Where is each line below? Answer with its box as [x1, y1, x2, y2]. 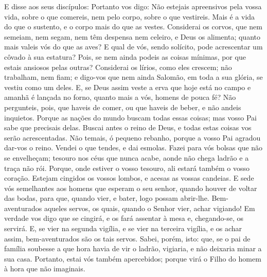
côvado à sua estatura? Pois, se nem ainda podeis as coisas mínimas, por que [4, 51, 246, 62]
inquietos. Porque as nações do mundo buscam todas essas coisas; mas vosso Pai [4, 112, 257, 123]
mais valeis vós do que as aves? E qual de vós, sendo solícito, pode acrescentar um [4, 41, 263, 52]
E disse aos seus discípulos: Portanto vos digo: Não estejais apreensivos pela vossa [4, 1, 262, 11]
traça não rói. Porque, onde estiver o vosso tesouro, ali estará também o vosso [4, 162, 250, 173]
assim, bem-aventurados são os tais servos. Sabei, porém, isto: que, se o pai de [4, 233, 251, 244]
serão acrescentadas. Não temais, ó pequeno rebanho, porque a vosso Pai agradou [4, 132, 261, 143]
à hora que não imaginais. [4, 263, 85, 274]
